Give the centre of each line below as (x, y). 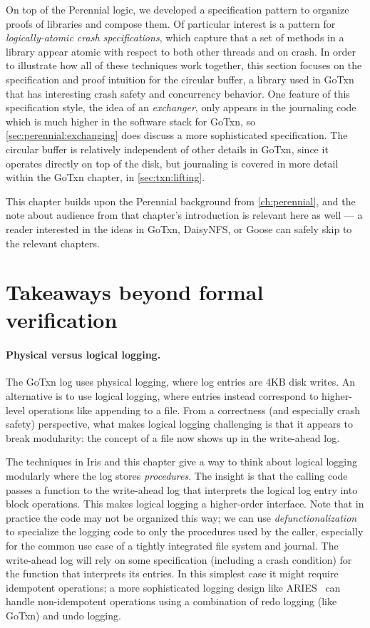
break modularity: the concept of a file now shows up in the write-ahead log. (173, 437)
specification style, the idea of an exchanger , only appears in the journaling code (181, 107)
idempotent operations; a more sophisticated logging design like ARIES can (173, 587)
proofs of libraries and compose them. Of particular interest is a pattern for (171, 23)
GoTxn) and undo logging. (63, 615)
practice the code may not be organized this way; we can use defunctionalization (181, 517)
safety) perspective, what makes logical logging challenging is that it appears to (179, 424)
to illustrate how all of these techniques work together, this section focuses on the (184, 65)
